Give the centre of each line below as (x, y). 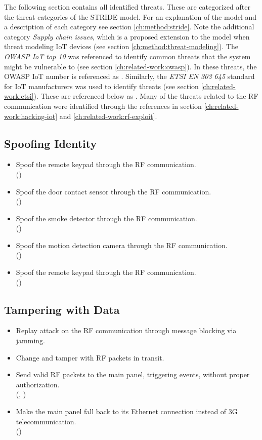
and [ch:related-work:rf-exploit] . (108, 116)
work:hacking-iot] (31, 116)
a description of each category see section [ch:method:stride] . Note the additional (129, 27)
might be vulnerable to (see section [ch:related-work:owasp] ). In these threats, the (130, 66)
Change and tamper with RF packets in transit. (90, 357)
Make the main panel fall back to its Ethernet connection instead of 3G (127, 411)
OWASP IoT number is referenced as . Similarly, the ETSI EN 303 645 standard (129, 76)
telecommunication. (46, 421)
